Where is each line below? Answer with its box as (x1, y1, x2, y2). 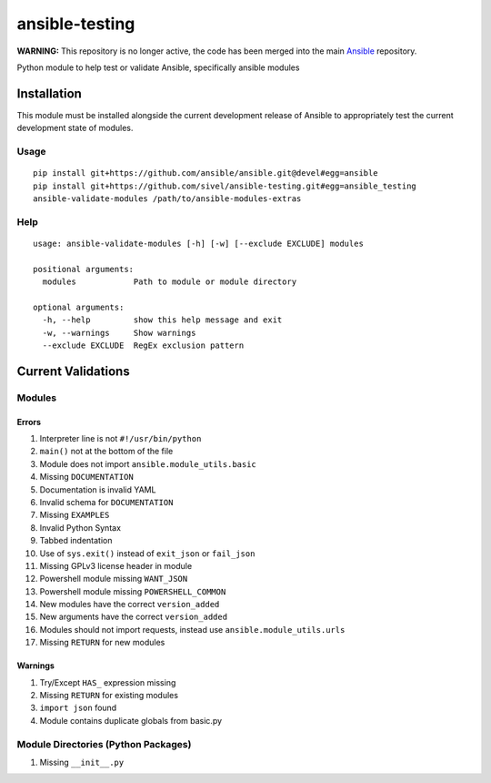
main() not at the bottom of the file (39, 446, 174, 457)
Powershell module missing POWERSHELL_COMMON (39, 585, 226, 596)
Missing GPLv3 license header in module (39, 560, 193, 571)
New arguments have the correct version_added (39, 611, 227, 623)
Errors (16, 416, 41, 427)
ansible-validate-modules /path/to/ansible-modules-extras (33, 193, 302, 204)
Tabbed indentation (39, 535, 113, 546)
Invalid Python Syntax (39, 522, 122, 533)
